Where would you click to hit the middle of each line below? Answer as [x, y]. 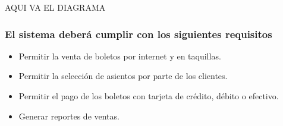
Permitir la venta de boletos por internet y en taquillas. [120, 56]
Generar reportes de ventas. [69, 116]
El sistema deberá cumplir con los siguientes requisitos [139, 34]
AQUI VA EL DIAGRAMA [55, 7]
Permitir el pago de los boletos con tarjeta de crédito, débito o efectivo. [149, 96]
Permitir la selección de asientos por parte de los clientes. [123, 76]
